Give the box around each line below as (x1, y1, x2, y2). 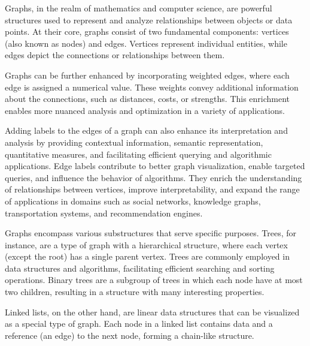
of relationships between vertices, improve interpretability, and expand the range (5, 183, 300, 195)
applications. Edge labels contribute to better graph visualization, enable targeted (5, 160, 305, 172)
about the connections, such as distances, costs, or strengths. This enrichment (5, 92, 290, 105)
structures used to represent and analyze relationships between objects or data (5, 13, 293, 26)
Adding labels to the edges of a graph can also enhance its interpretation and (5, 124, 288, 137)
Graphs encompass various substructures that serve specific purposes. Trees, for (5, 227, 297, 239)
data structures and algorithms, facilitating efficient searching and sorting (5, 261, 275, 274)
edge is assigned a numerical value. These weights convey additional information (5, 80, 299, 93)
